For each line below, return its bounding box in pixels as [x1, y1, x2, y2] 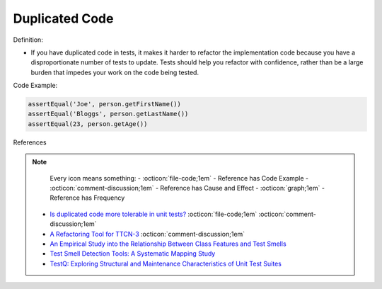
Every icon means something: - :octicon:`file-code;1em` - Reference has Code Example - [50, 174, 309, 182]
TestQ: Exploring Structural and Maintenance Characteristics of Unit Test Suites [50, 259, 282, 268]
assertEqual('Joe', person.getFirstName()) [28, 100, 182, 108]
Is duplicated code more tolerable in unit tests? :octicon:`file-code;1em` [50, 210, 257, 218]
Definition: [13, 35, 44, 44]
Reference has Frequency [50, 193, 125, 202]
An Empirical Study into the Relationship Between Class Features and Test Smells [50, 239, 286, 248]
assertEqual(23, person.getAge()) [28, 120, 148, 127]
